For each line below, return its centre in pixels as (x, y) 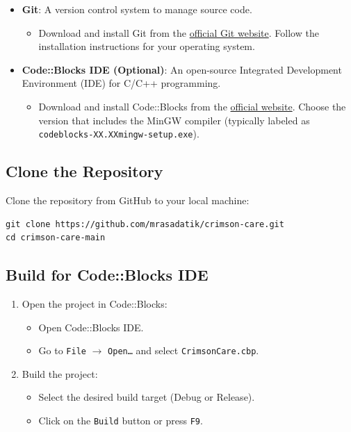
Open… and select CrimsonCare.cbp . (183, 350)
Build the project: (60, 373)
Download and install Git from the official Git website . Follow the (179, 32)
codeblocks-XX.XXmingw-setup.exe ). (119, 134)
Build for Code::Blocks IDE (107, 275)
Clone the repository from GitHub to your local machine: (128, 200)
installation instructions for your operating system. (147, 46)
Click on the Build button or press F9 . (121, 421)
